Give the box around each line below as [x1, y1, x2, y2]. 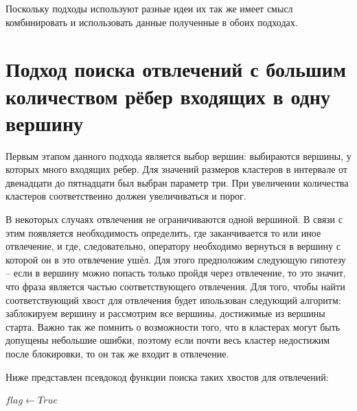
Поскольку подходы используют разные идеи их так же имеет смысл [5, 1, 293, 15]
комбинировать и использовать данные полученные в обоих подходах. [5, 14, 298, 29]
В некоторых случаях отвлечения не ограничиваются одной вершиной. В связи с [5, 212, 343, 226]
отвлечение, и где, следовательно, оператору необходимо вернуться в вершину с [5, 239, 341, 253]
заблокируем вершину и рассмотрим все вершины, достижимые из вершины [5, 306, 325, 320]
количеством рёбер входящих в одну [5, 82, 330, 110]
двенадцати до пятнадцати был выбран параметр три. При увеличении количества [5, 175, 349, 189]
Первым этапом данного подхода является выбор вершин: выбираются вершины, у [5, 148, 352, 163]
